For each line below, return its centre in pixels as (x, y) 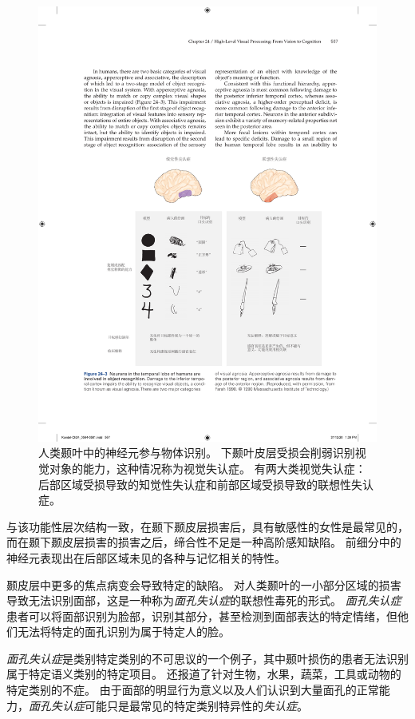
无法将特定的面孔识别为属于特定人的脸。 (123, 632)
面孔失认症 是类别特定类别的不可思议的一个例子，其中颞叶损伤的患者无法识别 (207, 658)
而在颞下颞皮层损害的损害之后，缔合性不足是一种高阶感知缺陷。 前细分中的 (204, 542)
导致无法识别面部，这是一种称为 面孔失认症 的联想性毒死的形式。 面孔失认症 (204, 600)
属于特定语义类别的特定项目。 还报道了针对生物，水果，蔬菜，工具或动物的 (204, 674)
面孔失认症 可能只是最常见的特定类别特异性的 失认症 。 (168, 705)
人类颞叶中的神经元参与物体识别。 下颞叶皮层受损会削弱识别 (197, 453)
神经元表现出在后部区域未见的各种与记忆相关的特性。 (146, 557)
